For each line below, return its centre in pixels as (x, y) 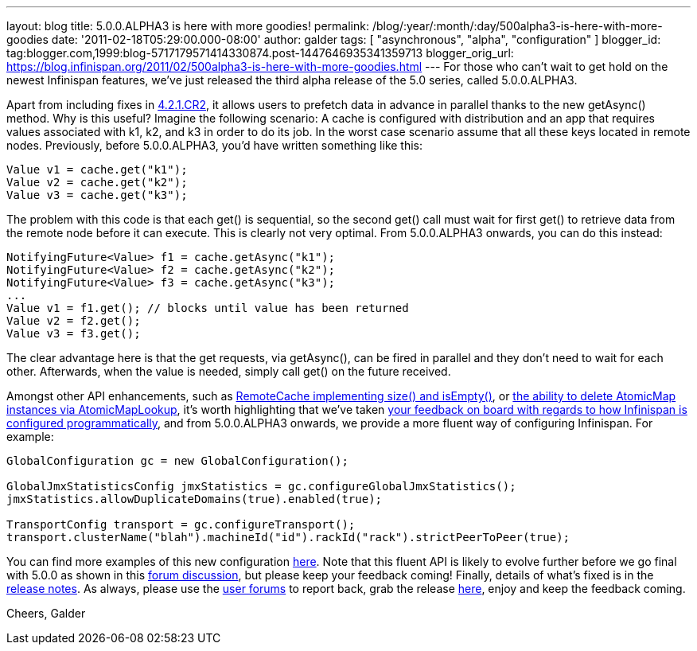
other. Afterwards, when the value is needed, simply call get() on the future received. (229, 371)
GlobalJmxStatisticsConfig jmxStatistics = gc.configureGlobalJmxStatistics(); (261, 486)
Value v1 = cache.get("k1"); (97, 170)
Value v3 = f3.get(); (74, 333)
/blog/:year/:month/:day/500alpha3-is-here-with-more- (517, 26)
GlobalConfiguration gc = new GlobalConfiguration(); (177, 461)
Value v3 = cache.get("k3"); (97, 195)
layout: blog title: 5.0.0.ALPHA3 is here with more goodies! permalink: (188, 26)
